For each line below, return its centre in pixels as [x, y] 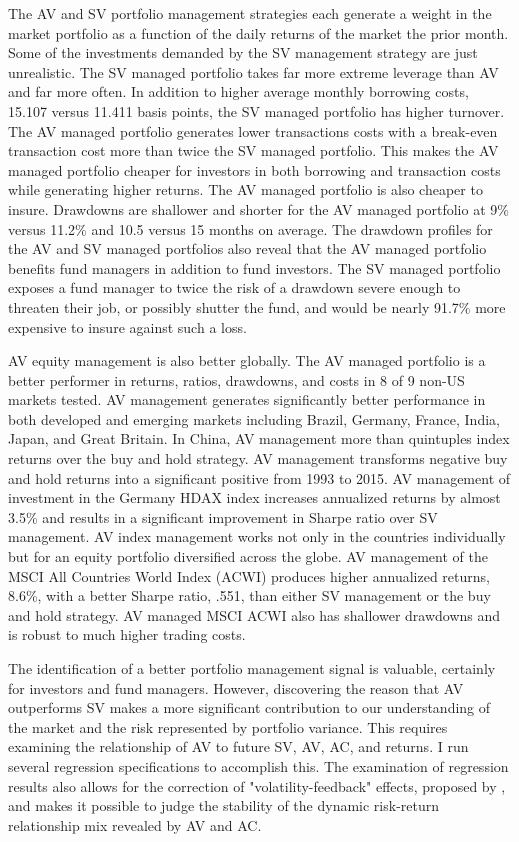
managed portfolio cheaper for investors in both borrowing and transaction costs [254, 169]
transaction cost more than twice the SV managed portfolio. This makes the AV [253, 150]
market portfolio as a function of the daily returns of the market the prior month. [258, 32]
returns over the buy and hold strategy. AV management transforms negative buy [258, 458]
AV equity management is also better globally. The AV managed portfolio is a [247, 360]
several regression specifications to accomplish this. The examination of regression [258, 765]
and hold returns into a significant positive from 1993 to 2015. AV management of [259, 477]
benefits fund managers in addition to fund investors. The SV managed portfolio [254, 267]
